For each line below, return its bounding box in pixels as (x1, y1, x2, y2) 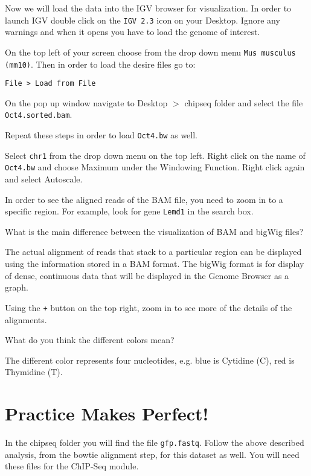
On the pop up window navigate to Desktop (5, 96, 168, 109)
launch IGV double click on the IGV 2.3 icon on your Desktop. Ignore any (5, 13, 280, 26)
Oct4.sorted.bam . (5, 108, 72, 121)
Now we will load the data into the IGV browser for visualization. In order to (5, 2, 292, 14)
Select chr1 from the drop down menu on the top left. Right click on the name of (5, 149, 306, 161)
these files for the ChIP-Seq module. (5, 460, 139, 472)
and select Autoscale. (5, 173, 83, 185)
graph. (5, 281, 28, 294)
